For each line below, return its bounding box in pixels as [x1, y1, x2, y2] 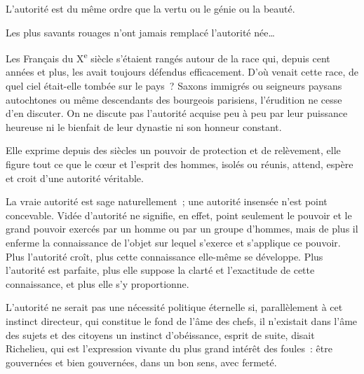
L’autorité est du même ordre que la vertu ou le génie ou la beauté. [6, 1, 295, 15]
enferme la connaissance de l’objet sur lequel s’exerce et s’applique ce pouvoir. [6, 235, 341, 249]
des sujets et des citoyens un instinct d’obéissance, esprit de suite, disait [6, 327, 315, 342]
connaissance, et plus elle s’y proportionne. [6, 276, 189, 291]
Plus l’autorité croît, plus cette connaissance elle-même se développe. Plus [6, 249, 323, 263]
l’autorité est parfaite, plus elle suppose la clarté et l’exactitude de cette [6, 263, 315, 277]
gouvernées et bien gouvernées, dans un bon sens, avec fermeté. [6, 354, 277, 369]
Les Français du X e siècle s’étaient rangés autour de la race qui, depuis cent [6, 49, 330, 65]
